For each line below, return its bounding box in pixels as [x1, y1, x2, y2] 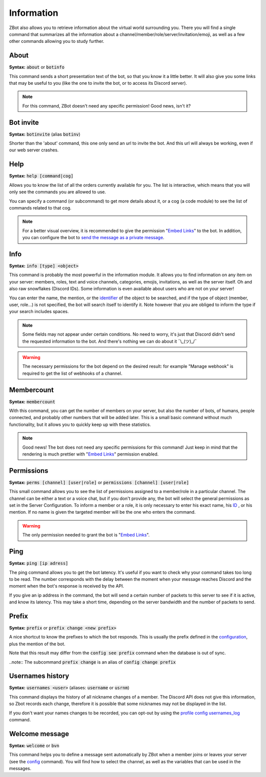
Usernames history [9, 672, 69, 680]
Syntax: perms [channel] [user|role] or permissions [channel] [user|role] [9, 479, 189, 485]
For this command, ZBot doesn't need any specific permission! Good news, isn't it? [22, 103, 191, 108]
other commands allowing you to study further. [9, 38, 104, 44]
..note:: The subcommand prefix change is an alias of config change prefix [9, 659, 176, 665]
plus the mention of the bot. [9, 641, 66, 647]
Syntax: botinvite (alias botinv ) [9, 131, 81, 137]
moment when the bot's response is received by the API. [9, 583, 124, 589]
